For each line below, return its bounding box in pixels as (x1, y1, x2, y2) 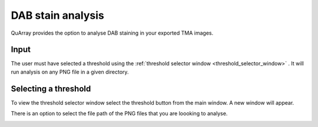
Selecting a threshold (11, 83, 91, 93)
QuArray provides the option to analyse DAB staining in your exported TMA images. (11, 29, 214, 36)
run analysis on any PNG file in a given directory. (11, 68, 129, 75)
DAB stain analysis (11, 9, 104, 22)
